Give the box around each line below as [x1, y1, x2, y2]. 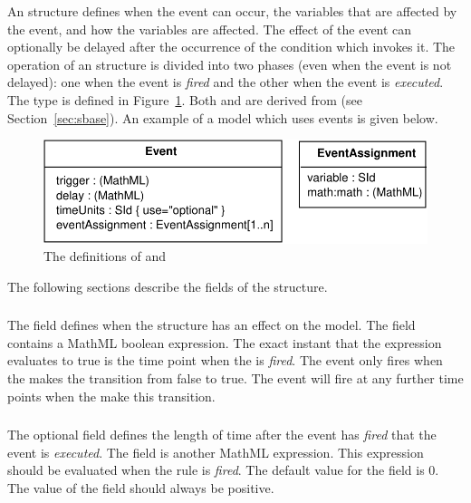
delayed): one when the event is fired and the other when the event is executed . [7, 73, 444, 92]
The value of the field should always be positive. [7, 478, 274, 497]
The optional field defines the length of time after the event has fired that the [7, 425, 437, 444]
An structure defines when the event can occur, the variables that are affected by [7, 2, 457, 20]
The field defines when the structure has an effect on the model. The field [7, 315, 416, 334]
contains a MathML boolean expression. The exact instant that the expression [7, 333, 442, 352]
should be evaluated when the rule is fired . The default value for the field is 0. [7, 460, 439, 479]
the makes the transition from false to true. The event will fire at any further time [7, 369, 464, 388]
